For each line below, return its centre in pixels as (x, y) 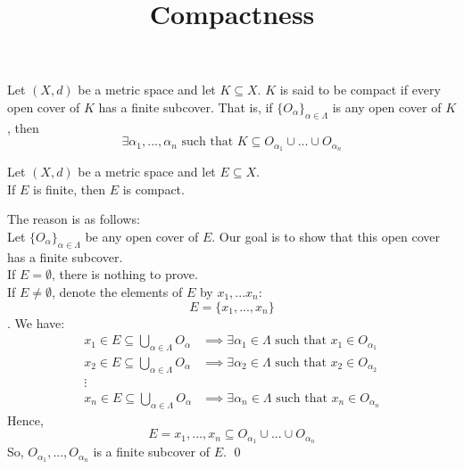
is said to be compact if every (360, 90)
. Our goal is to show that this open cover (326, 236)
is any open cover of (387, 107)
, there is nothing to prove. (125, 274)
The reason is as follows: (74, 219)
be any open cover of (142, 236)
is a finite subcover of (151, 452)
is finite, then (69, 189)
